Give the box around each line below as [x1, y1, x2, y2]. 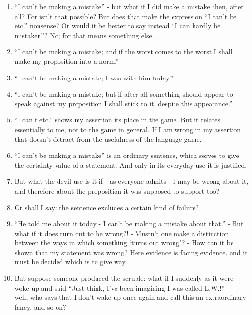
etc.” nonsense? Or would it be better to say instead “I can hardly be [14, 20, 221, 31]
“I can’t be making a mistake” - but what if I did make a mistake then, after [14, 1, 244, 11]
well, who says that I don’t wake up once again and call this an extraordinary [14, 292, 246, 302]
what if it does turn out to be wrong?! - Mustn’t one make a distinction [14, 228, 229, 238]
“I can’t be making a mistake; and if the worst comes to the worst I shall [14, 46, 233, 57]
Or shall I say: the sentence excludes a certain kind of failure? [14, 202, 199, 212]
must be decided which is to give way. [14, 256, 127, 267]
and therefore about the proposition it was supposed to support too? [14, 185, 220, 196]
